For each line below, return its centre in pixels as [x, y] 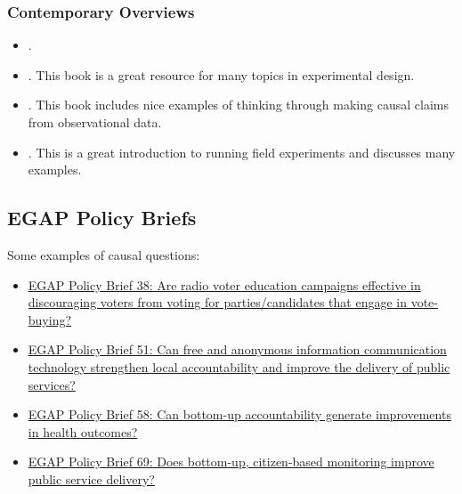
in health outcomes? [83, 431]
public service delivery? [91, 478]
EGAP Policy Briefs [102, 218]
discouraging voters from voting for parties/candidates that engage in [217, 302]
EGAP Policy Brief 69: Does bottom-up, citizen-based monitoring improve [231, 462]
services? [52, 384]
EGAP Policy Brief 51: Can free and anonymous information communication [237, 349]
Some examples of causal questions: [104, 254]
